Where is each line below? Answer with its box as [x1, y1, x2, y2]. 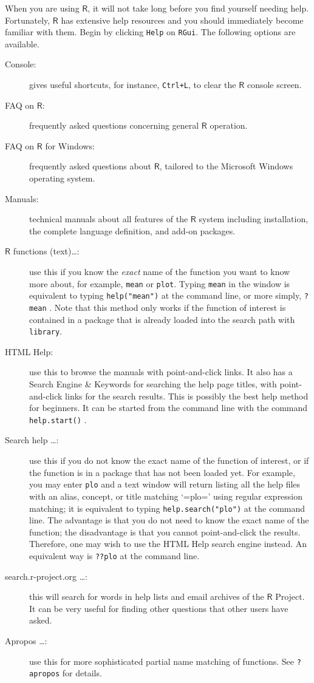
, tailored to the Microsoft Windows [159, 160, 293, 172]
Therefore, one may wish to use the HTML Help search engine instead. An [29, 537, 307, 550]
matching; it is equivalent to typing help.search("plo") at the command [29, 501, 305, 514]
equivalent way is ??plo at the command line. [29, 549, 200, 562]
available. [5, 37, 39, 50]
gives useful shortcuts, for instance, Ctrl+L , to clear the [29, 78, 236, 91]
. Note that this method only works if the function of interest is [49, 301, 286, 313]
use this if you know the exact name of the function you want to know [29, 265, 290, 278]
